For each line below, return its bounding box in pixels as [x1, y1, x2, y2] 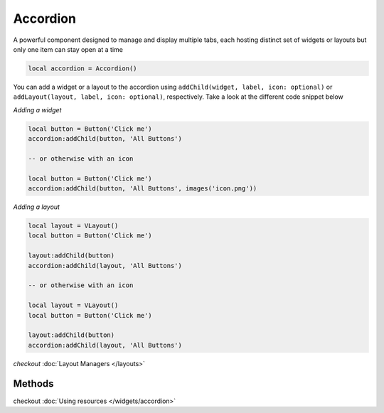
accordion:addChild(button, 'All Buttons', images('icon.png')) [28, 185, 257, 193]
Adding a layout [13, 203, 60, 211]
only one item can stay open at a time [13, 45, 124, 53]
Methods [13, 377, 54, 390]
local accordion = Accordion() [28, 64, 138, 73]
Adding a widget [13, 105, 62, 114]
